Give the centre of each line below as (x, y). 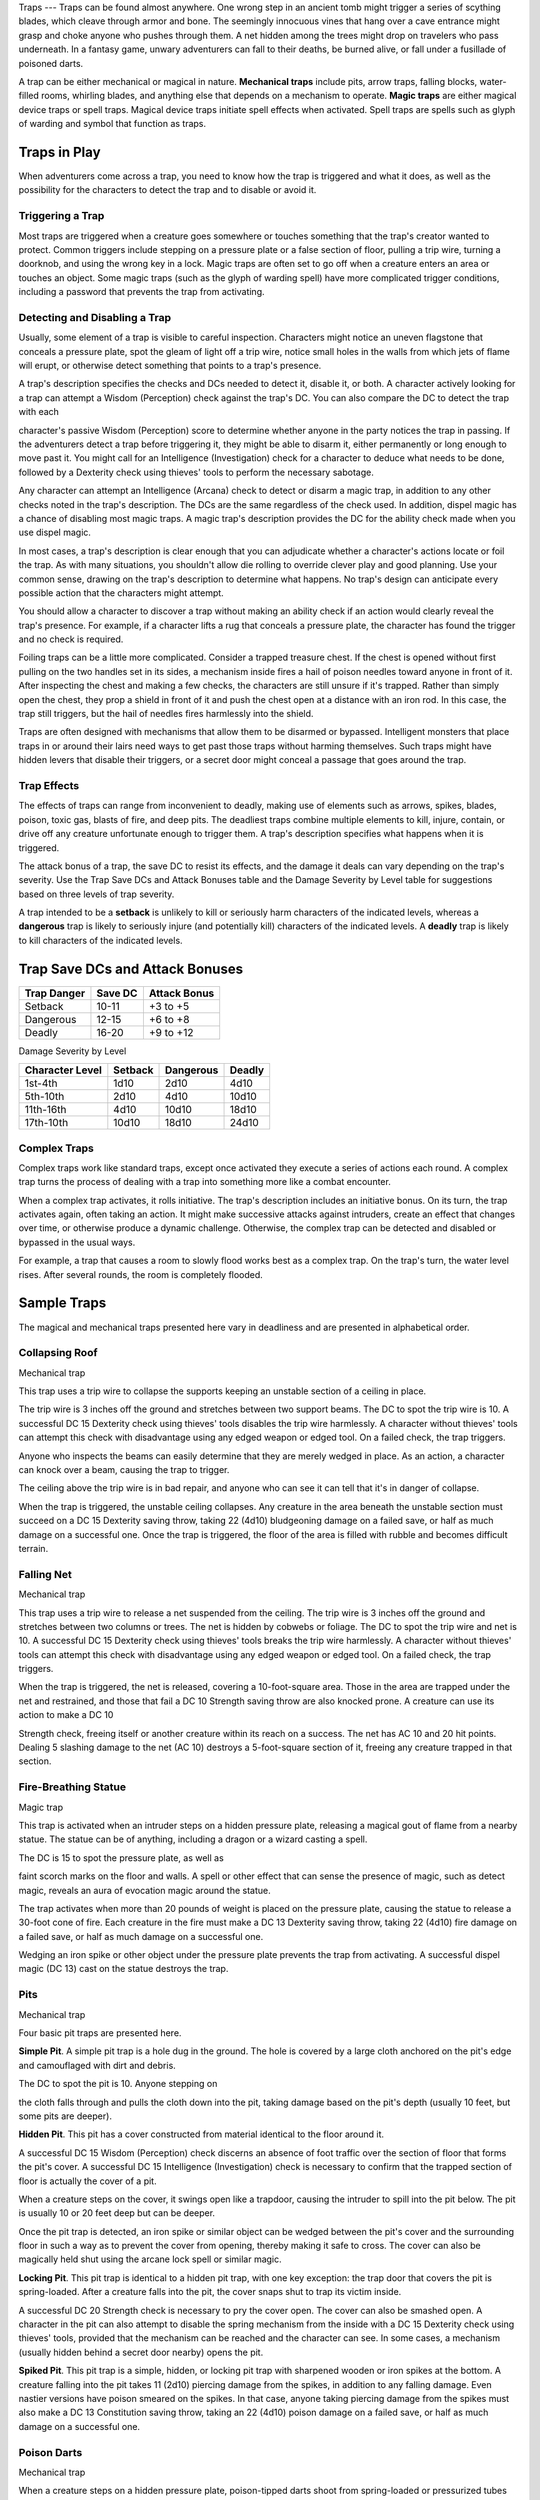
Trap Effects (49, 785)
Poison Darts (50, 2452)
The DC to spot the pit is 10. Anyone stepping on (118, 2084)
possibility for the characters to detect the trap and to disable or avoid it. (167, 190)
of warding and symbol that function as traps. (112, 124)
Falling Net (45, 1574)
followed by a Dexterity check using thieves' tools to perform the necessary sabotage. (196, 472)
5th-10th (44, 1097)
